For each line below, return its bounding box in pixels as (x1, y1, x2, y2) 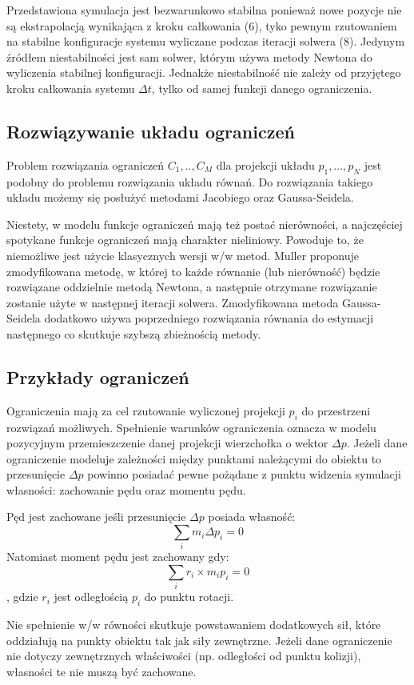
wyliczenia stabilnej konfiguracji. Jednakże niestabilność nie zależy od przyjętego (6, 64, 401, 81)
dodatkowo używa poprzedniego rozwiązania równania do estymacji (44, 310, 374, 326)
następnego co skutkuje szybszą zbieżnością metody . (6, 325, 261, 342)
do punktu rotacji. (144, 588, 234, 605)
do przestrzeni (301, 402, 371, 419)
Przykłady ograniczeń (6, 364, 189, 389)
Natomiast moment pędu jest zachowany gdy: (6, 548, 229, 565)
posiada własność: (208, 508, 296, 525)
